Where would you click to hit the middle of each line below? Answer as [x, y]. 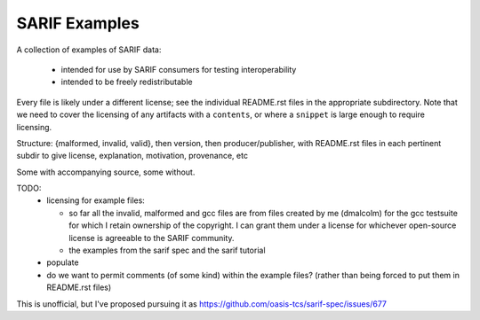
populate [63, 262]
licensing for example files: [96, 200]
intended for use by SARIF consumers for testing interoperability [179, 69]
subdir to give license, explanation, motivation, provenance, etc [132, 156]
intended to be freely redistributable [127, 82]
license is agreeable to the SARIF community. [152, 238]
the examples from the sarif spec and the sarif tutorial [167, 250]
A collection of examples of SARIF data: [89, 50]
